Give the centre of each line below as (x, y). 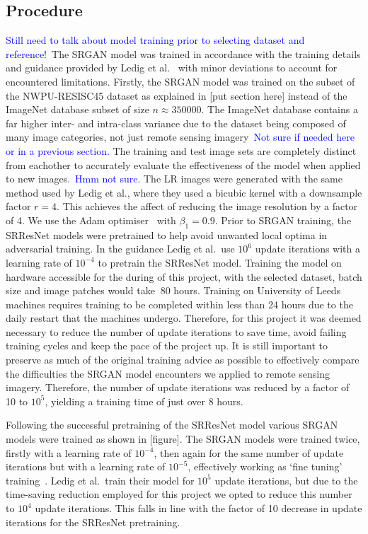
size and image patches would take (80, 290)
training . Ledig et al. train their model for (100, 480)
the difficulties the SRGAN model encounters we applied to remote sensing (168, 373)
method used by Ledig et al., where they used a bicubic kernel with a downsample (184, 192)
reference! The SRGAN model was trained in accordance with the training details (183, 53)
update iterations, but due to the (286, 480)
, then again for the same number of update (249, 452)
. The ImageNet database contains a (280, 109)
